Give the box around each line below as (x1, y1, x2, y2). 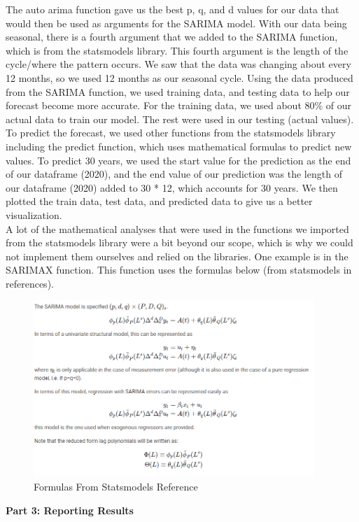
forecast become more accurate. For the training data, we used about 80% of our (6, 98, 352, 113)
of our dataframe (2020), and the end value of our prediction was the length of (6, 167, 342, 181)
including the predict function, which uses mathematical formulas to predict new (6, 139, 352, 153)
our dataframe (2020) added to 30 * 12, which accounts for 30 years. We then (6, 180, 338, 195)
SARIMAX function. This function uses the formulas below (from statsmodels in (6, 262, 352, 277)
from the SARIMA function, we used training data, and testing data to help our (6, 84, 350, 99)
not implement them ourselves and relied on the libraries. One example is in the (6, 248, 349, 263)
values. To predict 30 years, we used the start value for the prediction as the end (6, 153, 351, 167)
